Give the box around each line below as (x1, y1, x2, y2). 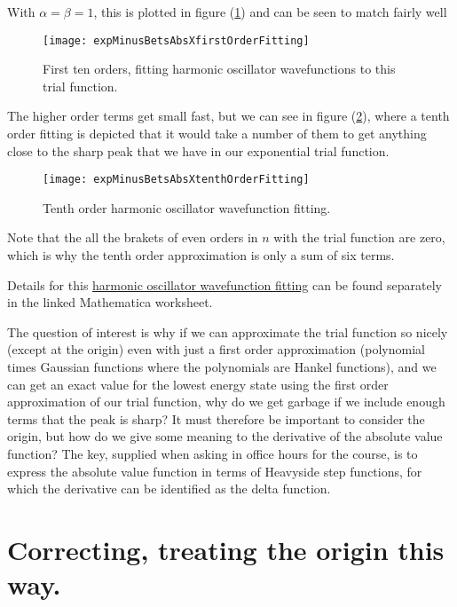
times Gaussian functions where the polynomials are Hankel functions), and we (7, 358, 437, 376)
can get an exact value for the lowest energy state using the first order (7, 374, 389, 393)
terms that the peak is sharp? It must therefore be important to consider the (7, 409, 425, 428)
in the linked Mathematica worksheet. (7, 293, 213, 311)
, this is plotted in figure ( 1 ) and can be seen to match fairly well (93, 3, 447, 20)
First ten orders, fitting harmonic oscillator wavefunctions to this (43, 59, 396, 78)
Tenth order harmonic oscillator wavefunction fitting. (43, 198, 331, 217)
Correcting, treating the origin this (7, 531, 445, 567)
